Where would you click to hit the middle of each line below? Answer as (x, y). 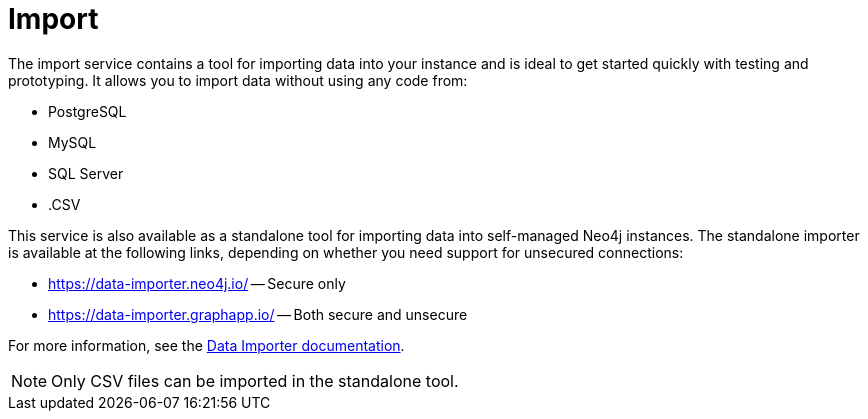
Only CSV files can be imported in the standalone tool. (255, 380)
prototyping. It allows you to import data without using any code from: (238, 80)
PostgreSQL (87, 111)
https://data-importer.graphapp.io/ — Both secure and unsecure (258, 314)
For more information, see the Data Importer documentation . (206, 345)
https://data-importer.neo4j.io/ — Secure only (197, 283)
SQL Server (86, 173)
